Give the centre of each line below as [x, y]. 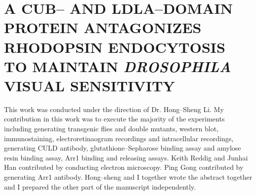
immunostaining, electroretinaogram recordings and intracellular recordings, [119, 138]
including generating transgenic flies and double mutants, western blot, [111, 129]
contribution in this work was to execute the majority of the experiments [114, 119]
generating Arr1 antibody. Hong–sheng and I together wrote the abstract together [128, 177]
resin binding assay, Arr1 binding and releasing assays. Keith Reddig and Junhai [126, 157]
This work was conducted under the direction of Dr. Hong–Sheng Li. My [114, 109]
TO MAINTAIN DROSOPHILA [118, 66]
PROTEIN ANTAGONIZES [103, 27]
